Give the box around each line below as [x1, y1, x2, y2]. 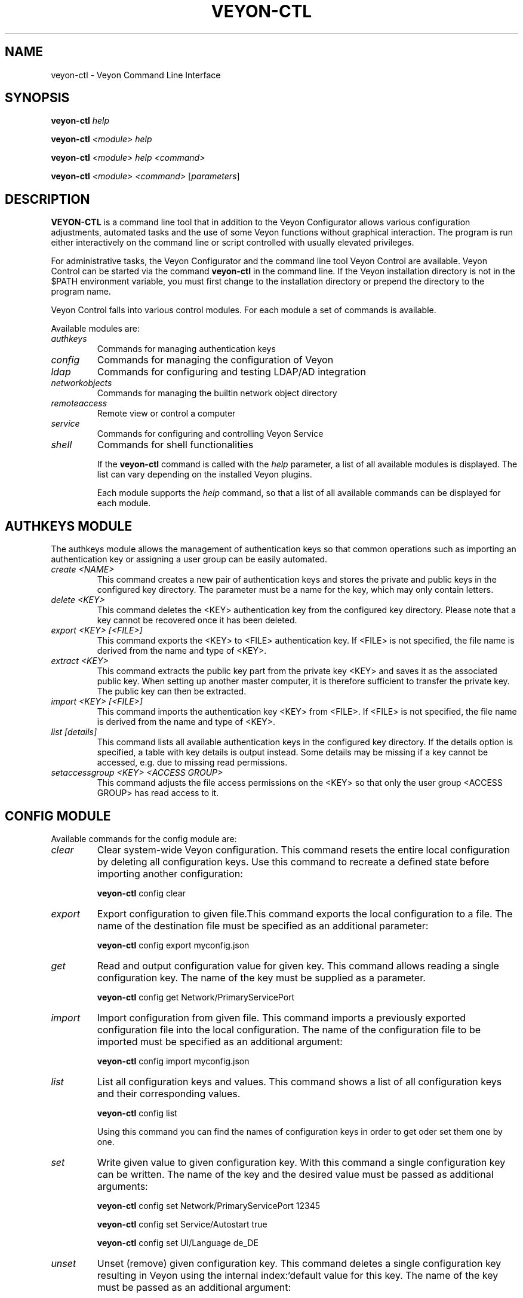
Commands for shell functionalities [97, 439, 254, 451]
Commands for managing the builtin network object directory [97, 388, 337, 399]
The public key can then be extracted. [97, 686, 247, 697]
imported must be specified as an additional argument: [97, 1035, 343, 1048]
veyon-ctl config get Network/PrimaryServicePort [97, 991, 295, 1002]
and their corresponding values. [97, 1087, 241, 1100]
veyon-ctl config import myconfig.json [97, 1055, 250, 1066]
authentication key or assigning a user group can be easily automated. [51, 554, 328, 565]
